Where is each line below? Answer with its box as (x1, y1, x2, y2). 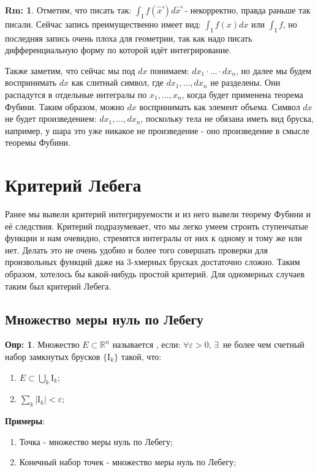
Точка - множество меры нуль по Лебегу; (19, 435, 173, 448)
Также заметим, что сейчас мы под (5, 64, 135, 77)
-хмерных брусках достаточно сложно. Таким (131, 255, 300, 268)
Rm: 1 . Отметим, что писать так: (5, 4, 132, 16)
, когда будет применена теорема (181, 88, 303, 100)
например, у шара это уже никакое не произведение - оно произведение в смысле (5, 124, 309, 137)
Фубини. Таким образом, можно (5, 100, 124, 113)
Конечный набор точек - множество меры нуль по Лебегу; (19, 455, 237, 468)
